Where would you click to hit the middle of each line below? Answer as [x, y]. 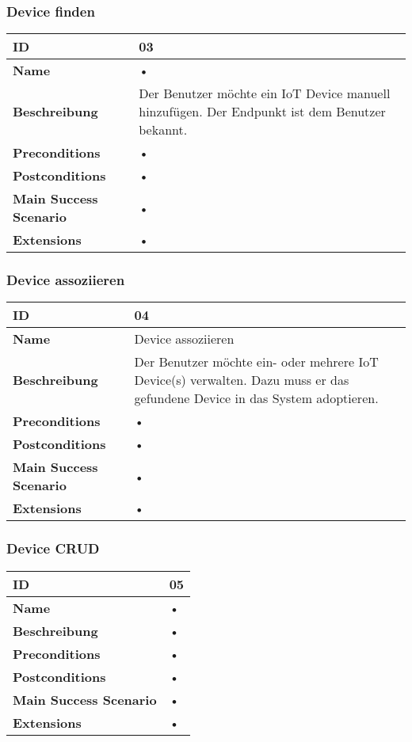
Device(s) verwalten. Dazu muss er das [242, 380]
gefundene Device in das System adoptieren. [256, 398]
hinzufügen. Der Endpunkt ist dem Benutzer [262, 112]
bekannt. [163, 130]
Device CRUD [53, 548]
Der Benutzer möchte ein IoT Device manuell [265, 93]
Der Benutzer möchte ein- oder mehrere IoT [256, 362]
